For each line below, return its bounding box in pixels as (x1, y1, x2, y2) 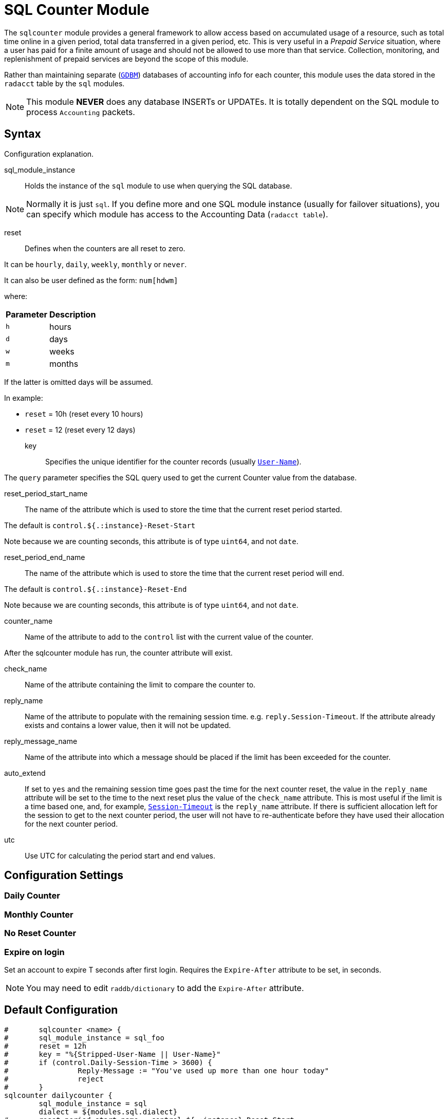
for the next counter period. (25, 819, 118, 828)
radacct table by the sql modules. (4, 79, 125, 88)
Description (49, 309, 96, 320)
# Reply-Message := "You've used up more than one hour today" (4, 1066, 329, 1075)
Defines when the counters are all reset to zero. (25, 244, 185, 253)
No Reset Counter (4, 928, 77, 939)
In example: (4, 393, 43, 402)
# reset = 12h (4, 1041, 87, 1050)
